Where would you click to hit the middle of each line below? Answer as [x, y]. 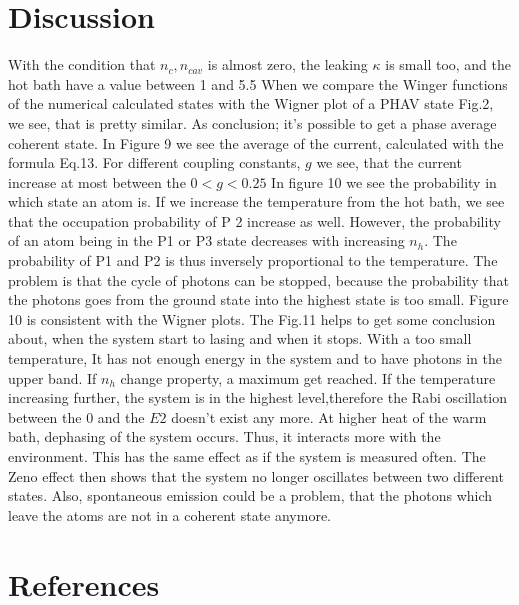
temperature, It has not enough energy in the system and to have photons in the [255, 358]
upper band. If [52, 377]
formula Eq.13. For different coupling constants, [154, 162]
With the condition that [82, 64]
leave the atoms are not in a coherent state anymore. [169, 514]
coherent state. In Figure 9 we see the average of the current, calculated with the [256, 142]
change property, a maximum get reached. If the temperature [308, 377]
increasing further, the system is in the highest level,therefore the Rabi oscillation [258, 397]
